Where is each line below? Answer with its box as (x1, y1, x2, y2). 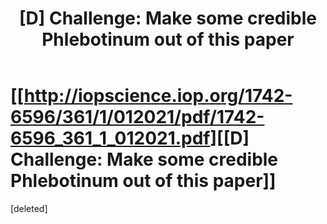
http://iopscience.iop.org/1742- (23, 85, 293, 107)
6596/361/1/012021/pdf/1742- (10, 106, 265, 129)
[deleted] (10, 202, 48, 214)
